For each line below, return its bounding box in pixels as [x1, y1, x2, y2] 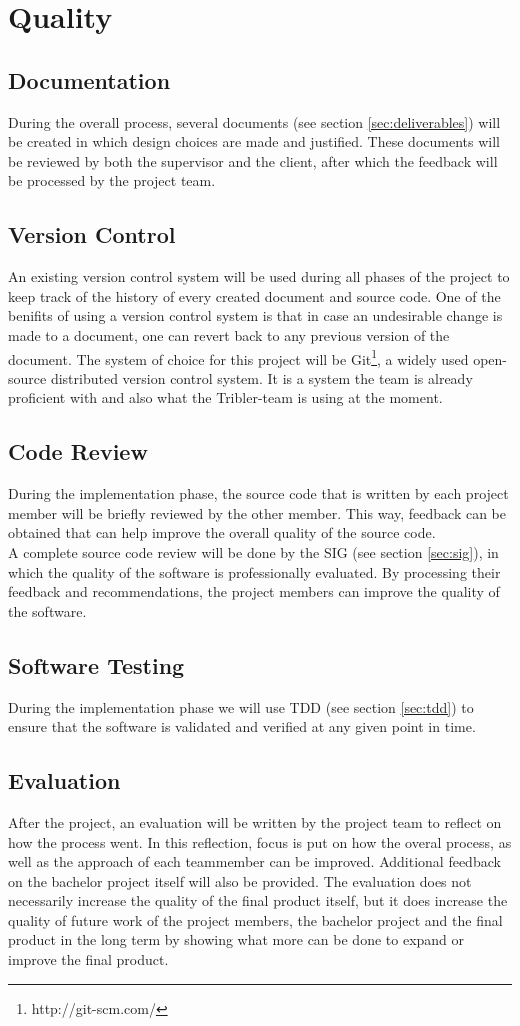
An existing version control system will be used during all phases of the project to [8, 266, 510, 287]
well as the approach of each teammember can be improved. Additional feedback [8, 851, 501, 872]
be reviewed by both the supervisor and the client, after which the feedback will [8, 150, 498, 171]
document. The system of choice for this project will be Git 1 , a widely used [8, 345, 469, 369]
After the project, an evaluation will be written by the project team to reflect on [8, 811, 502, 832]
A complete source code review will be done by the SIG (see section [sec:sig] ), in [8, 541, 499, 562]
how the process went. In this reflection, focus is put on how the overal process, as [8, 831, 512, 852]
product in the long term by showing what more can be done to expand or [8, 929, 465, 950]
